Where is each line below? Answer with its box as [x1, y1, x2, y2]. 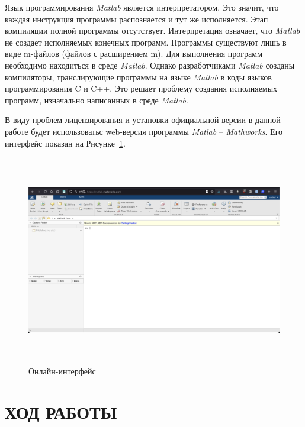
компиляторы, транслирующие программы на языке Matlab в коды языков [5, 70, 272, 83]
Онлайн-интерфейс [28, 365, 96, 377]
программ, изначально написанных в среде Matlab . [5, 93, 188, 106]
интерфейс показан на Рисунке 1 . [5, 137, 126, 149]
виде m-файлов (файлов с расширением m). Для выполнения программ [5, 47, 263, 60]
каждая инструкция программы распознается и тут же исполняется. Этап [5, 12, 268, 25]
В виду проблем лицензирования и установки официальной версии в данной [5, 114, 281, 126]
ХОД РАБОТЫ [5, 400, 117, 424]
